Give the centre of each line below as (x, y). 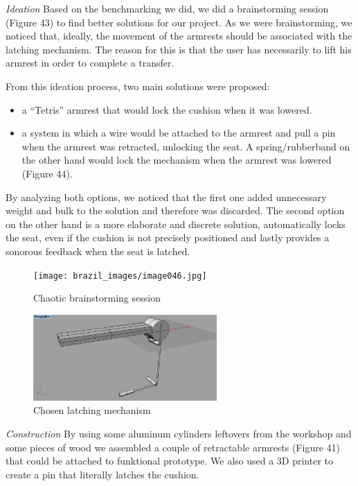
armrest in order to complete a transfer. (90, 63)
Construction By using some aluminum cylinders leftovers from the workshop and (179, 433)
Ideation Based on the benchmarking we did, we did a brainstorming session (167, 8)
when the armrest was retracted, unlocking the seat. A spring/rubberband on (186, 146)
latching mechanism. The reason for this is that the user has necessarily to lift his (179, 49)
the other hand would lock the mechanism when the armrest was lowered (177, 160)
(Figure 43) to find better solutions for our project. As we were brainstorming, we (179, 22)
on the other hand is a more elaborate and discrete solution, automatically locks (176, 224)
